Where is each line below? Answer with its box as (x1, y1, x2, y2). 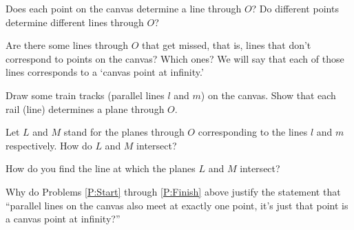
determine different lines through (6, 14, 144, 29)
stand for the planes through (63, 125, 185, 139)
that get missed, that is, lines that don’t (142, 38, 311, 52)
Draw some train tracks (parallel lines (6, 87, 165, 102)
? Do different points (251, 1, 339, 15)
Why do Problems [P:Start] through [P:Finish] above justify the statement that (6, 184, 341, 198)
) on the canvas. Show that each (200, 87, 336, 102)
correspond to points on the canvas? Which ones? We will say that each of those (6, 51, 344, 65)
